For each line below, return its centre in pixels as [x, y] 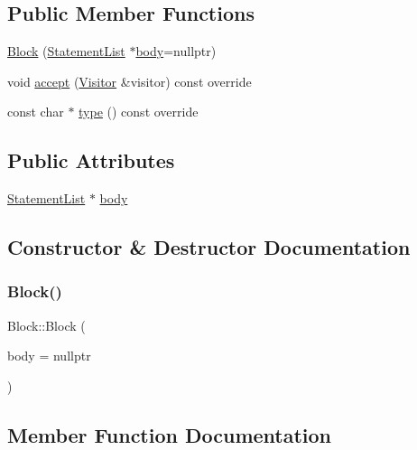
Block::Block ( [46, 325]
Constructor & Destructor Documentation [209, 247]
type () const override [139, 112]
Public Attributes [91, 160]
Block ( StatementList [66, 51]
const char [36, 112]
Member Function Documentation [170, 434]
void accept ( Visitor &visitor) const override [130, 81]
